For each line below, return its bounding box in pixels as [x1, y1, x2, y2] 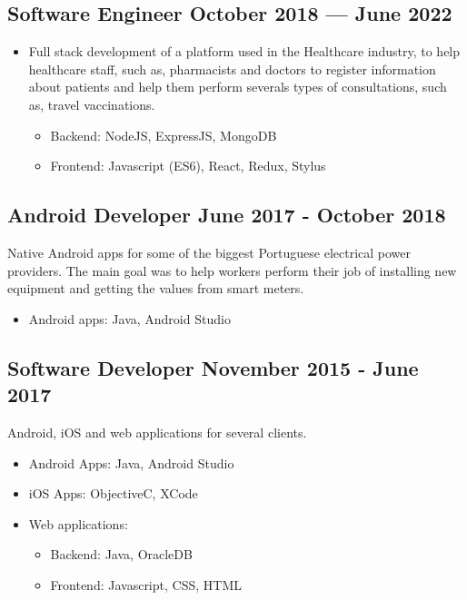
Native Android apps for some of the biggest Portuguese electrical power [7, 242, 412, 261]
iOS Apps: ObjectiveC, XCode [28, 484, 198, 503]
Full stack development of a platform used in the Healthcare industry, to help [28, 42, 461, 61]
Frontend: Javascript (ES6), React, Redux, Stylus [50, 156, 326, 175]
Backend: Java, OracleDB [50, 545, 193, 564]
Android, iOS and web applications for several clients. [7, 422, 307, 441]
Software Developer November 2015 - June [7, 353, 419, 381]
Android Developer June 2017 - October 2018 [7, 201, 446, 229]
